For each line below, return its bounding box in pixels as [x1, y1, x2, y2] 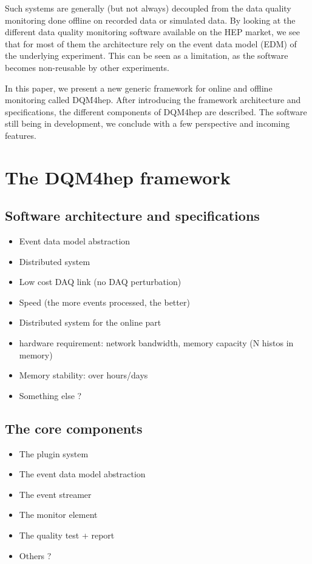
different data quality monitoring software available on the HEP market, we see [5, 25, 300, 38]
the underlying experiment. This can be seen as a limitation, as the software [5, 49, 288, 62]
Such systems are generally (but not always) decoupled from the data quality [5, 2, 291, 14]
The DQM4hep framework [5, 164, 231, 189]
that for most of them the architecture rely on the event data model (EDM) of [5, 37, 297, 50]
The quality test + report [19, 529, 115, 542]
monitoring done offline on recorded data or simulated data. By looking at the [5, 13, 296, 26]
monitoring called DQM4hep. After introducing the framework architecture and [5, 93, 301, 106]
